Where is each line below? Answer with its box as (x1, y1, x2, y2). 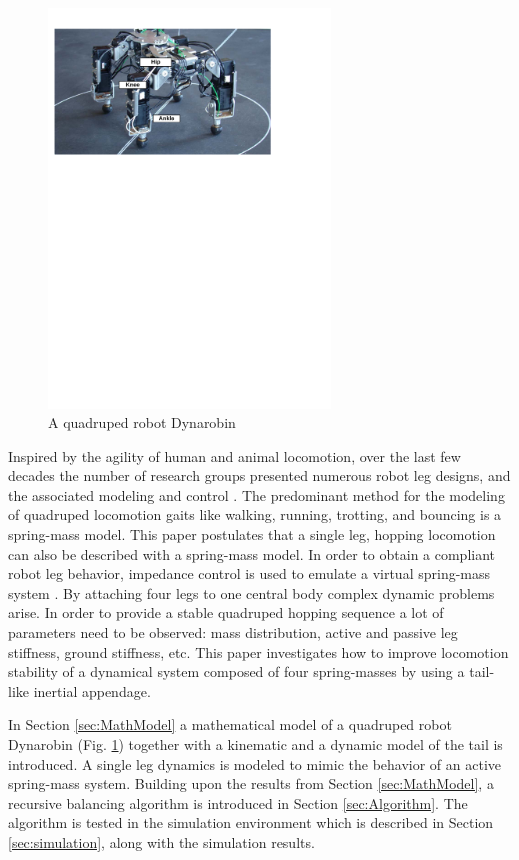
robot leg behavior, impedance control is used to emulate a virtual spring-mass (8, 563, 491, 584)
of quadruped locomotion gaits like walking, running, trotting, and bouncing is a (8, 504, 502, 525)
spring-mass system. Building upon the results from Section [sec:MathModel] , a (8, 773, 494, 794)
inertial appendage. (33, 680, 151, 701)
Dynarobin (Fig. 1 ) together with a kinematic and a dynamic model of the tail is (8, 734, 503, 754)
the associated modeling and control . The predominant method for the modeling (8, 484, 505, 505)
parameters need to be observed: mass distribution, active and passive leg (8, 622, 458, 643)
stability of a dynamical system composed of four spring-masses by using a (8, 661, 465, 682)
